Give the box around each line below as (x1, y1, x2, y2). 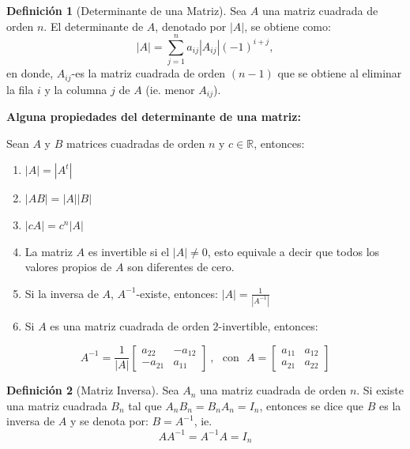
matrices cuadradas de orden (66, 134, 205, 151)
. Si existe (356, 382, 404, 398)
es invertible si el (88, 243, 170, 259)
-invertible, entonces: (218, 318, 318, 334)
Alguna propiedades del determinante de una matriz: (6, 108, 301, 125)
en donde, (6, 65, 54, 81)
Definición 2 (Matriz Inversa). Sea (6, 382, 179, 398)
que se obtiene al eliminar (277, 65, 402, 81)
